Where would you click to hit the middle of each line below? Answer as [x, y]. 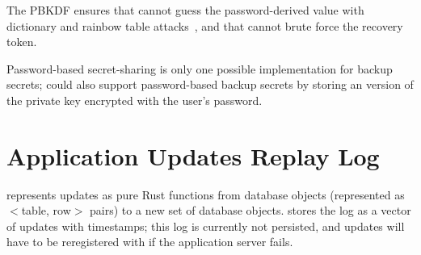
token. [22, 42]
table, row [46, 210]
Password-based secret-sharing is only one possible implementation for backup [200, 68]
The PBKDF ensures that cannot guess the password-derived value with [185, 10]
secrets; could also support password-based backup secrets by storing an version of [210, 84]
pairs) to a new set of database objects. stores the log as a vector [250, 210]
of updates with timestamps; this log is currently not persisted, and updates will [206, 226]
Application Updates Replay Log [193, 155]
